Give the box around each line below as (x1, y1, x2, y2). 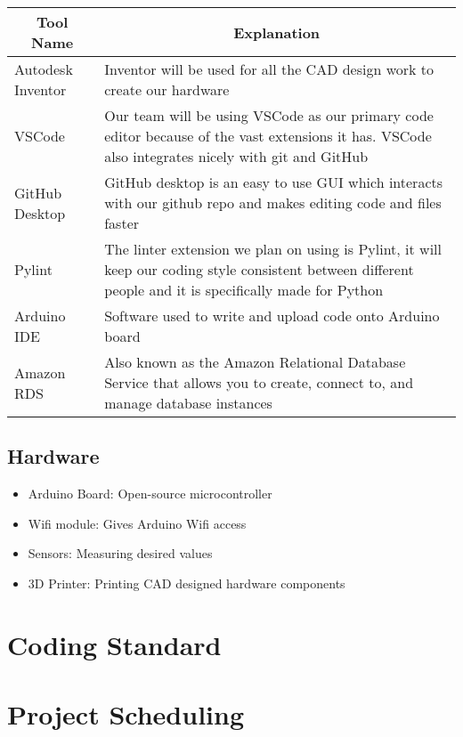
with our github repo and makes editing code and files (104, 192, 442, 213)
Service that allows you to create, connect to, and (104, 372, 414, 393)
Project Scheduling (7, 696, 245, 733)
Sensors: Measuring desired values (28, 544, 213, 563)
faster (104, 213, 140, 233)
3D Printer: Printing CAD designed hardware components (28, 573, 345, 592)
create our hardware (104, 79, 230, 100)
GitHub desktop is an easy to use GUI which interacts (104, 172, 443, 192)
